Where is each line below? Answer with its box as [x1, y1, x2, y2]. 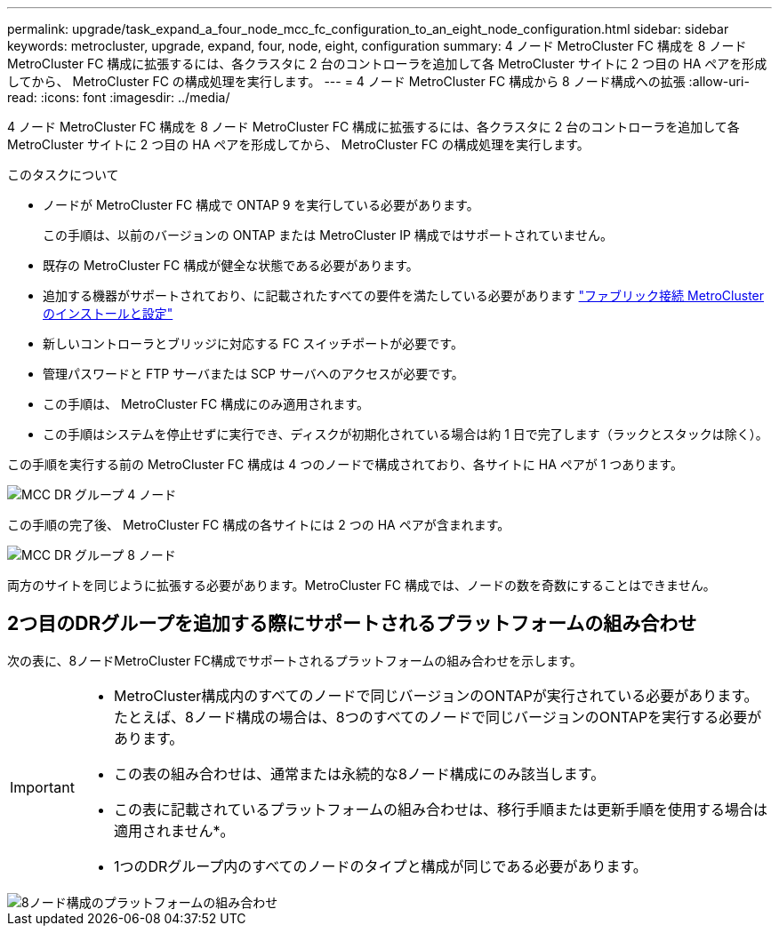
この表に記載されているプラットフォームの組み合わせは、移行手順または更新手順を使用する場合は [113, 800, 768, 818]
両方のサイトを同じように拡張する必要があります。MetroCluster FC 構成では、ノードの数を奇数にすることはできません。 [7, 578, 716, 593]
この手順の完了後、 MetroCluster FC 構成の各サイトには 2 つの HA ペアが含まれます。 [7, 517, 510, 532]
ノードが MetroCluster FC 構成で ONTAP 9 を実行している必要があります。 [43, 197, 479, 212]
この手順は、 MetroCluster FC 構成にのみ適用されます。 [43, 396, 369, 411]
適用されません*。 [113, 821, 235, 840]
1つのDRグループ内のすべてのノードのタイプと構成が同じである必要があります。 [113, 857, 647, 875]
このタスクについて [7, 167, 119, 182]
